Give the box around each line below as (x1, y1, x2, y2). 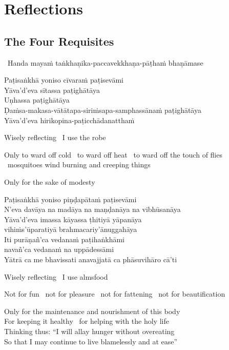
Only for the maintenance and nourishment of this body (4, 305, 180, 316)
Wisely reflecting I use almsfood (4, 271, 108, 282)
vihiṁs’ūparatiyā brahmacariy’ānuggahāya (4, 224, 137, 235)
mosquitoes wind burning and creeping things (7, 159, 151, 170)
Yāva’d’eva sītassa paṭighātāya (4, 84, 100, 95)
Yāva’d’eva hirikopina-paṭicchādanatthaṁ (4, 114, 135, 125)
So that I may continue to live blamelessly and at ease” (4, 336, 178, 346)
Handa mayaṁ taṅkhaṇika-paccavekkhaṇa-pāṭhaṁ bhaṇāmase (7, 57, 203, 68)
